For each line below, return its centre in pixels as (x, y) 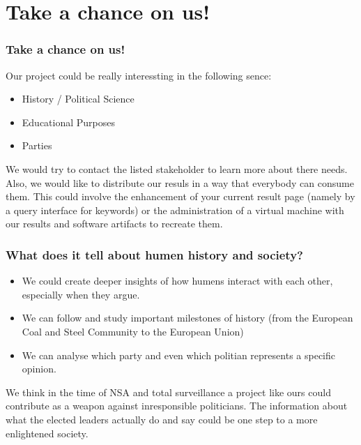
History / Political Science (78, 99)
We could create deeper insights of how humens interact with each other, (177, 281)
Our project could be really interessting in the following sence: (139, 75)
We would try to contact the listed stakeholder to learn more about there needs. (177, 168)
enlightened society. (47, 433)
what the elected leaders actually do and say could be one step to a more (162, 419)
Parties (37, 145)
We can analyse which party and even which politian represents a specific (178, 355)
